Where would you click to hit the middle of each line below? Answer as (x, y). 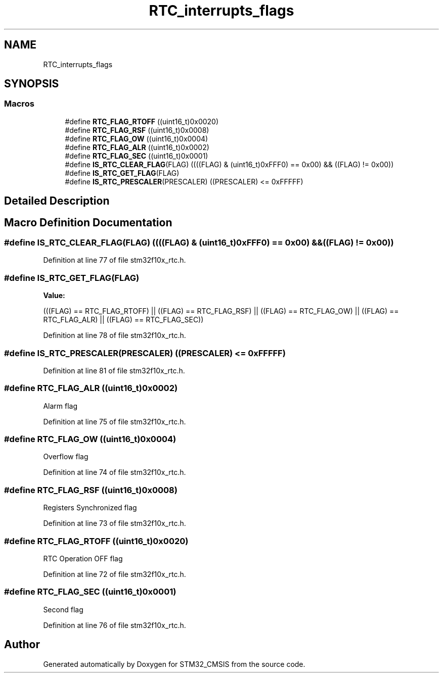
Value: (54, 296)
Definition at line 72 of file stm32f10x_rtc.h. (115, 574)
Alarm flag (60, 406)
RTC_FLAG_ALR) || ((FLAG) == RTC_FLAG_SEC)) (123, 320)
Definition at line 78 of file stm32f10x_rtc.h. (115, 335)
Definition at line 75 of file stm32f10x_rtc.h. (115, 421)
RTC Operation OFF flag (83, 558)
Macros (19, 104)
